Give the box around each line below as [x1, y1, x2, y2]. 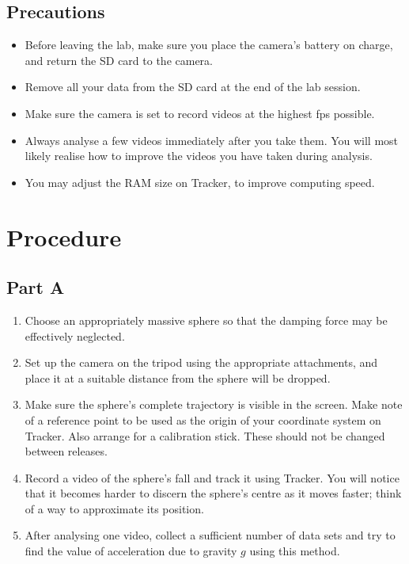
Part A [6, 275, 65, 299]
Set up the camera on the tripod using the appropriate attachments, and [25, 354, 378, 371]
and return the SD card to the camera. [25, 51, 213, 68]
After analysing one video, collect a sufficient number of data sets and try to [25, 527, 396, 543]
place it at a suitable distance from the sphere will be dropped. [25, 369, 331, 386]
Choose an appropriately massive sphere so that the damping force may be [25, 311, 388, 328]
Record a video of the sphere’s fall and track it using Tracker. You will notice [25, 469, 400, 486]
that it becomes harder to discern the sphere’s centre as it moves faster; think [25, 485, 402, 501]
